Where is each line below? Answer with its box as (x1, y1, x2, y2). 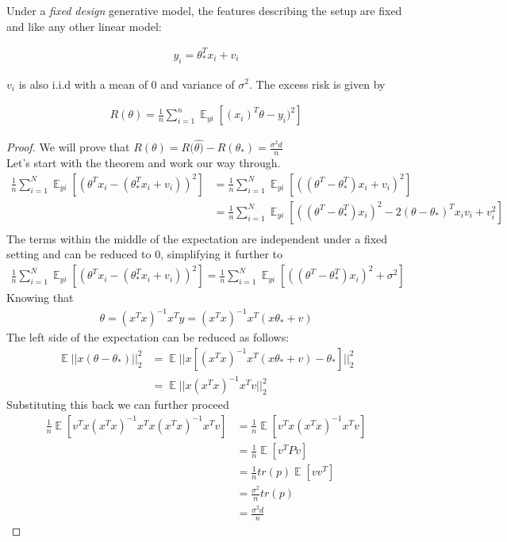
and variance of (160, 75, 235, 92)
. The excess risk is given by (249, 75, 386, 92)
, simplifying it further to (160, 246, 282, 262)
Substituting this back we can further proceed (6, 396, 229, 413)
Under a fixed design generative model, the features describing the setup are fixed (6, 2, 402, 18)
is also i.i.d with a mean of (18, 75, 148, 92)
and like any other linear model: (6, 17, 162, 34)
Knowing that (6, 289, 74, 306)
